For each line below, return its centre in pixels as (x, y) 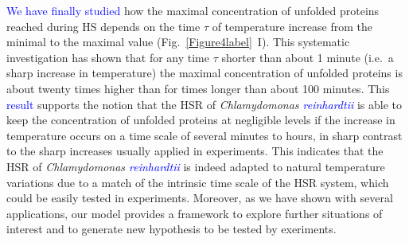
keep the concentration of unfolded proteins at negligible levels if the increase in (201, 120)
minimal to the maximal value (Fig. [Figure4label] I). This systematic (178, 42)
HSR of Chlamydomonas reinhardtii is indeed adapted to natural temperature (196, 166)
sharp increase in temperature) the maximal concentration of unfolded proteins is (204, 73)
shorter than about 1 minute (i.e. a (308, 57)
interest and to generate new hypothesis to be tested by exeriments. (171, 229)
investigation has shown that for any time (108, 57)
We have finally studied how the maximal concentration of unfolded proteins (193, 10)
